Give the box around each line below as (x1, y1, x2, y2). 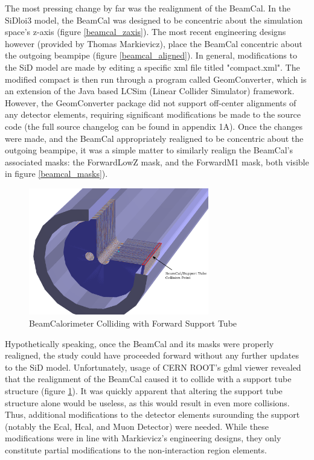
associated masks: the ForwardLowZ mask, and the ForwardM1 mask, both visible (5, 155, 309, 168)
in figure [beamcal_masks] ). (5, 167, 108, 180)
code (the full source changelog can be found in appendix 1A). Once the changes (5, 120, 303, 132)
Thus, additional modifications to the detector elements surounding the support (5, 408, 300, 421)
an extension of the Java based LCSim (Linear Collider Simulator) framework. (5, 85, 295, 97)
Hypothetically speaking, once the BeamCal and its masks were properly (5, 337, 274, 350)
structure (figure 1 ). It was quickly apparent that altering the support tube (5, 385, 283, 397)
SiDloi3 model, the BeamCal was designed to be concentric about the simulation (5, 13, 303, 26)
